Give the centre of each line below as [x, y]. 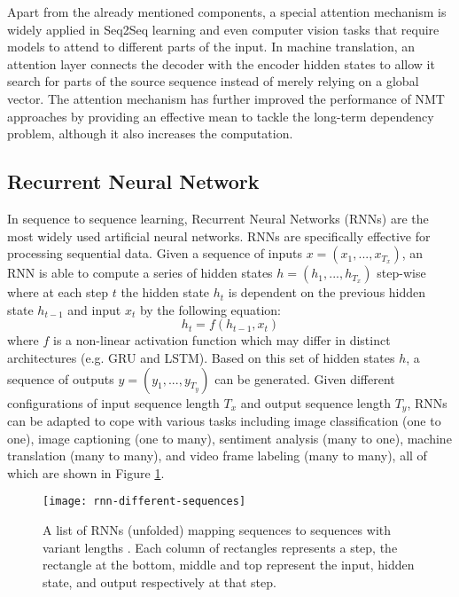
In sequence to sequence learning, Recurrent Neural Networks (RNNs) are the [218, 218]
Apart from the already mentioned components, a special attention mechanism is [227, 12]
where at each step [58, 292]
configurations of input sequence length [113, 402]
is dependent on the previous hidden [327, 292]
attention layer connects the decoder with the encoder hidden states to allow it [221, 63]
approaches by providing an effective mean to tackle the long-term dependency [221, 116]
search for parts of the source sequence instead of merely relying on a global [213, 81]
